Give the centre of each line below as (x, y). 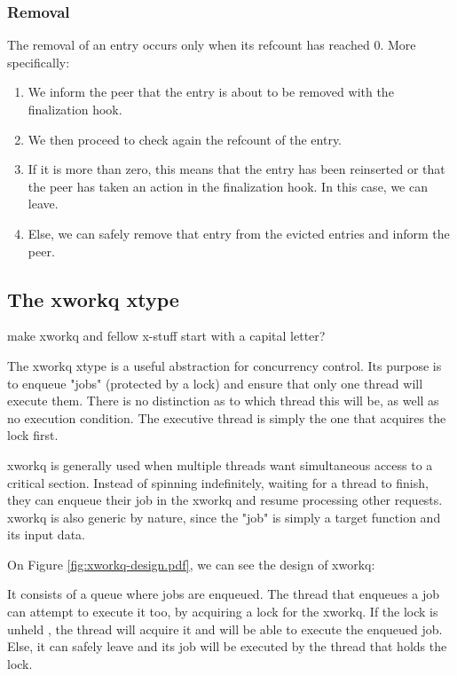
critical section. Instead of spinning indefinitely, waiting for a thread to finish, (218, 482)
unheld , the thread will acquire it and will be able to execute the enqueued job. (225, 629)
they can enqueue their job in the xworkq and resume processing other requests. (225, 500)
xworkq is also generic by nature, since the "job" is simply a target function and (224, 517)
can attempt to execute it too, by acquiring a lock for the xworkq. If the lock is (223, 612)
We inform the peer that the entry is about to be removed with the (211, 92)
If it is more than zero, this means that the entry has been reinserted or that (236, 169)
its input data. (46, 535)
